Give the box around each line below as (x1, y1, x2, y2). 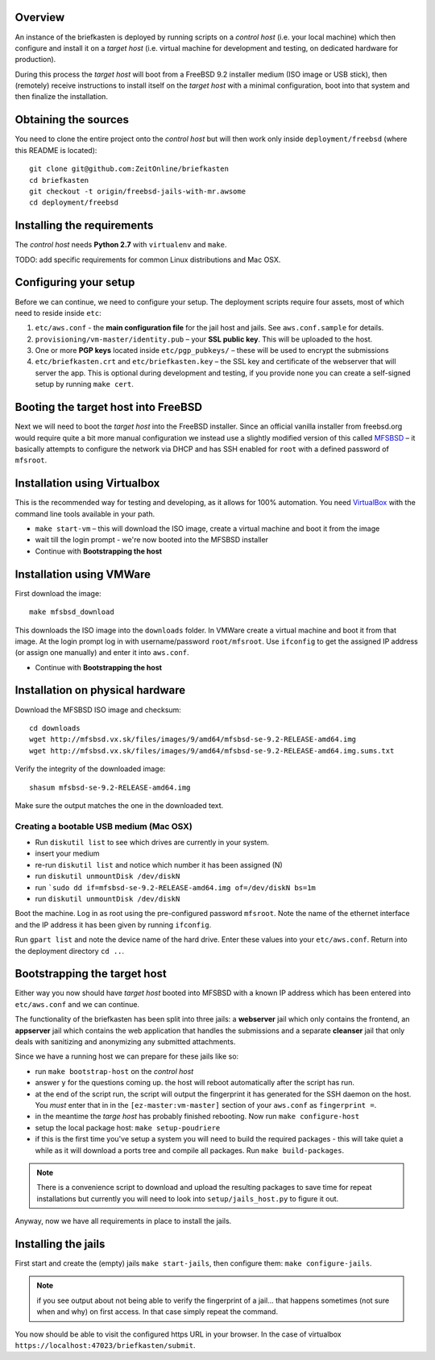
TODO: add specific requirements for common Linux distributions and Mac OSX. (14, 255, 281, 264)
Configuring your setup (14, 276, 135, 289)
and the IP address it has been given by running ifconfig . (14, 919, 212, 930)
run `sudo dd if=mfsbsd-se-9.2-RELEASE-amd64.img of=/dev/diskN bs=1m (35, 882, 316, 892)
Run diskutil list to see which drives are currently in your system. (35, 838, 269, 848)
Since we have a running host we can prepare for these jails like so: (14, 1051, 239, 1061)
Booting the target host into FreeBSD (14, 400, 203, 414)
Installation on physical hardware (14, 683, 186, 697)
